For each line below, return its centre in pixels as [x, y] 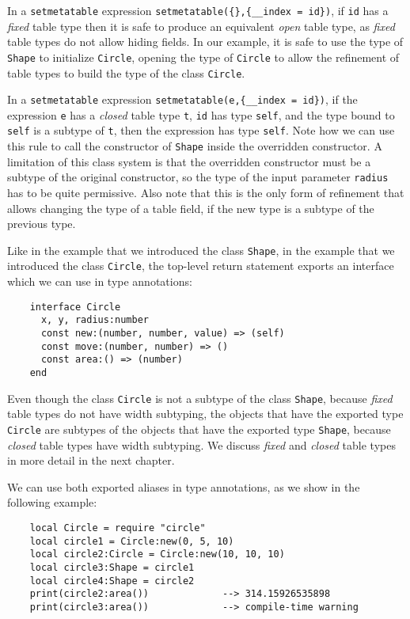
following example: [52, 502]
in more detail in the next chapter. [91, 460]
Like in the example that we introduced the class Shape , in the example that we [201, 250]
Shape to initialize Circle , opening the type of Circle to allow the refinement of [203, 57]
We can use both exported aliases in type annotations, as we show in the [184, 486]
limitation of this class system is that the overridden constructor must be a [189, 161]
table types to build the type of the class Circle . [126, 72]
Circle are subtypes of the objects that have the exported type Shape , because [199, 429]
